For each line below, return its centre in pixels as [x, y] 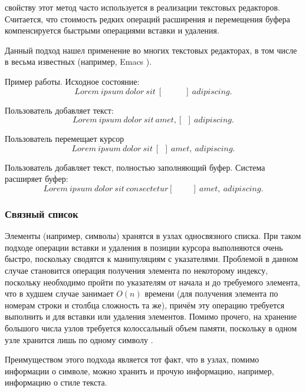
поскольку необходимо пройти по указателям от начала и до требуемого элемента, [152, 282]
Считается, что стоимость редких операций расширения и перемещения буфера [147, 19]
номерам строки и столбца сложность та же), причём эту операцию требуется [145, 305]
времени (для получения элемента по [211, 293]
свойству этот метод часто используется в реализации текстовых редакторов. [142, 7]
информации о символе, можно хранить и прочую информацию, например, [139, 371]
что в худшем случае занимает [59, 293]
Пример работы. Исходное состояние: [72, 81]
